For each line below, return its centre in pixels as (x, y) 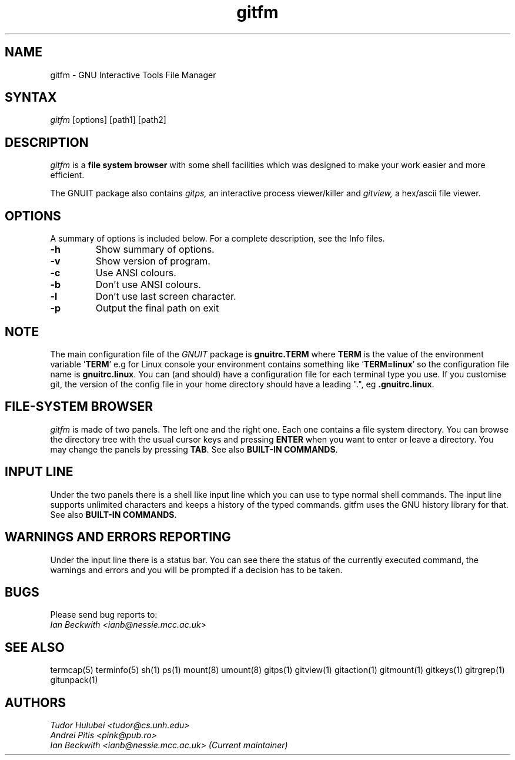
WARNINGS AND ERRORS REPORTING (118, 537)
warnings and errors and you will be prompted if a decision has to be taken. (196, 570)
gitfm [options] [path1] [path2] (108, 120)
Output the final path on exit (157, 308)
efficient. (67, 175)
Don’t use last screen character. (166, 297)
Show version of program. (153, 261)
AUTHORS (36, 702)
